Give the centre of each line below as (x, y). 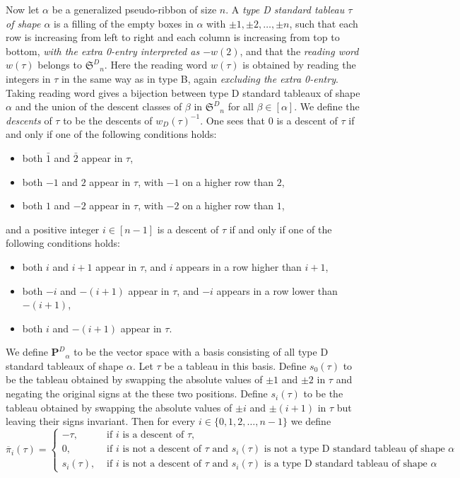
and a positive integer (53, 229)
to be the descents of (108, 120)
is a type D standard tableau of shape (346, 464)
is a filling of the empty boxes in (124, 23)
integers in (28, 78)
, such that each (324, 23)
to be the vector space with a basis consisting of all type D (201, 352)
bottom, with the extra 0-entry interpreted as (103, 51)
